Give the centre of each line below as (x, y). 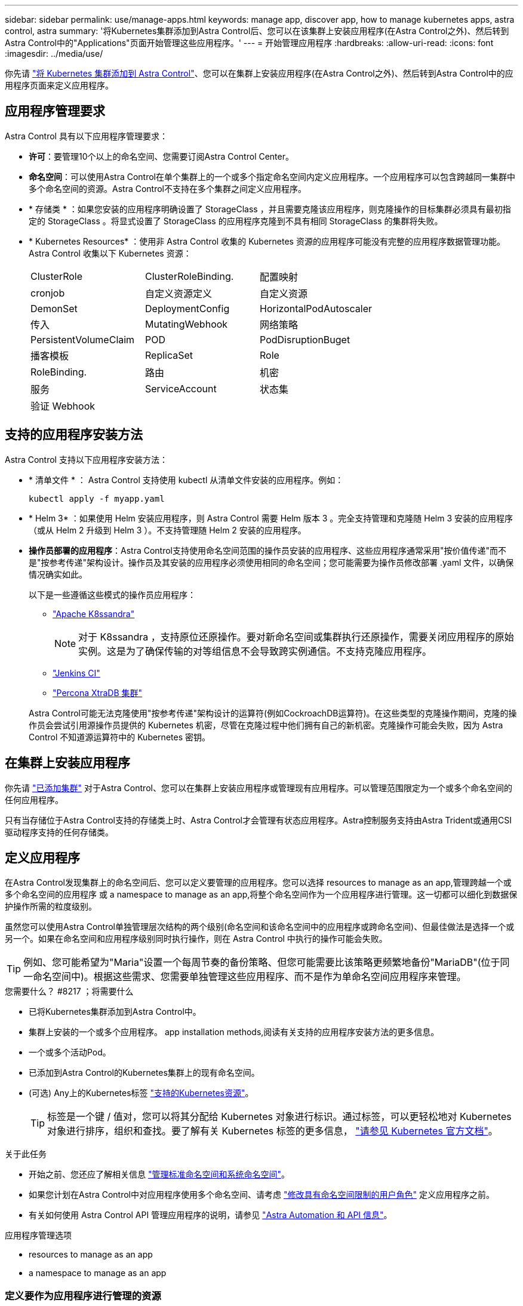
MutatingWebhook (187, 324)
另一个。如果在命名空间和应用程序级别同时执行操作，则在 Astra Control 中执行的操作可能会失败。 (196, 939)
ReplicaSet (169, 355)
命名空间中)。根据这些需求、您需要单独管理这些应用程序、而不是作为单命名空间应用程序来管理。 (250, 977)
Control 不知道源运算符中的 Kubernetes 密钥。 (119, 737)
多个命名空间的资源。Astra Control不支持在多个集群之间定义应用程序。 (167, 188)
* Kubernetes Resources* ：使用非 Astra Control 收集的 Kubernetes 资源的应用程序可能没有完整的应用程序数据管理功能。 (267, 241)
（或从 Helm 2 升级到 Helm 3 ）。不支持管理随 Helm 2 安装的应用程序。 (167, 530)
